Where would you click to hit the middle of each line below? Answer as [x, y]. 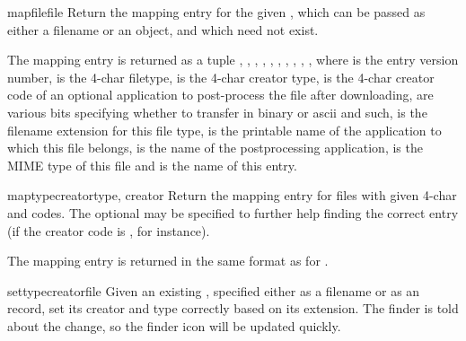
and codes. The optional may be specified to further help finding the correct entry [233, 212]
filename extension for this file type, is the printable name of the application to [224, 130]
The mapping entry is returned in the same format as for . [168, 261]
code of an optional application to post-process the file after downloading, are [220, 95]
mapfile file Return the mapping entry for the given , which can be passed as [216, 12]
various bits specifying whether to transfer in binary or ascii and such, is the [217, 112]
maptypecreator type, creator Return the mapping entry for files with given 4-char [232, 195]
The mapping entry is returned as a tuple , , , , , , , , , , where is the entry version [233, 60]
